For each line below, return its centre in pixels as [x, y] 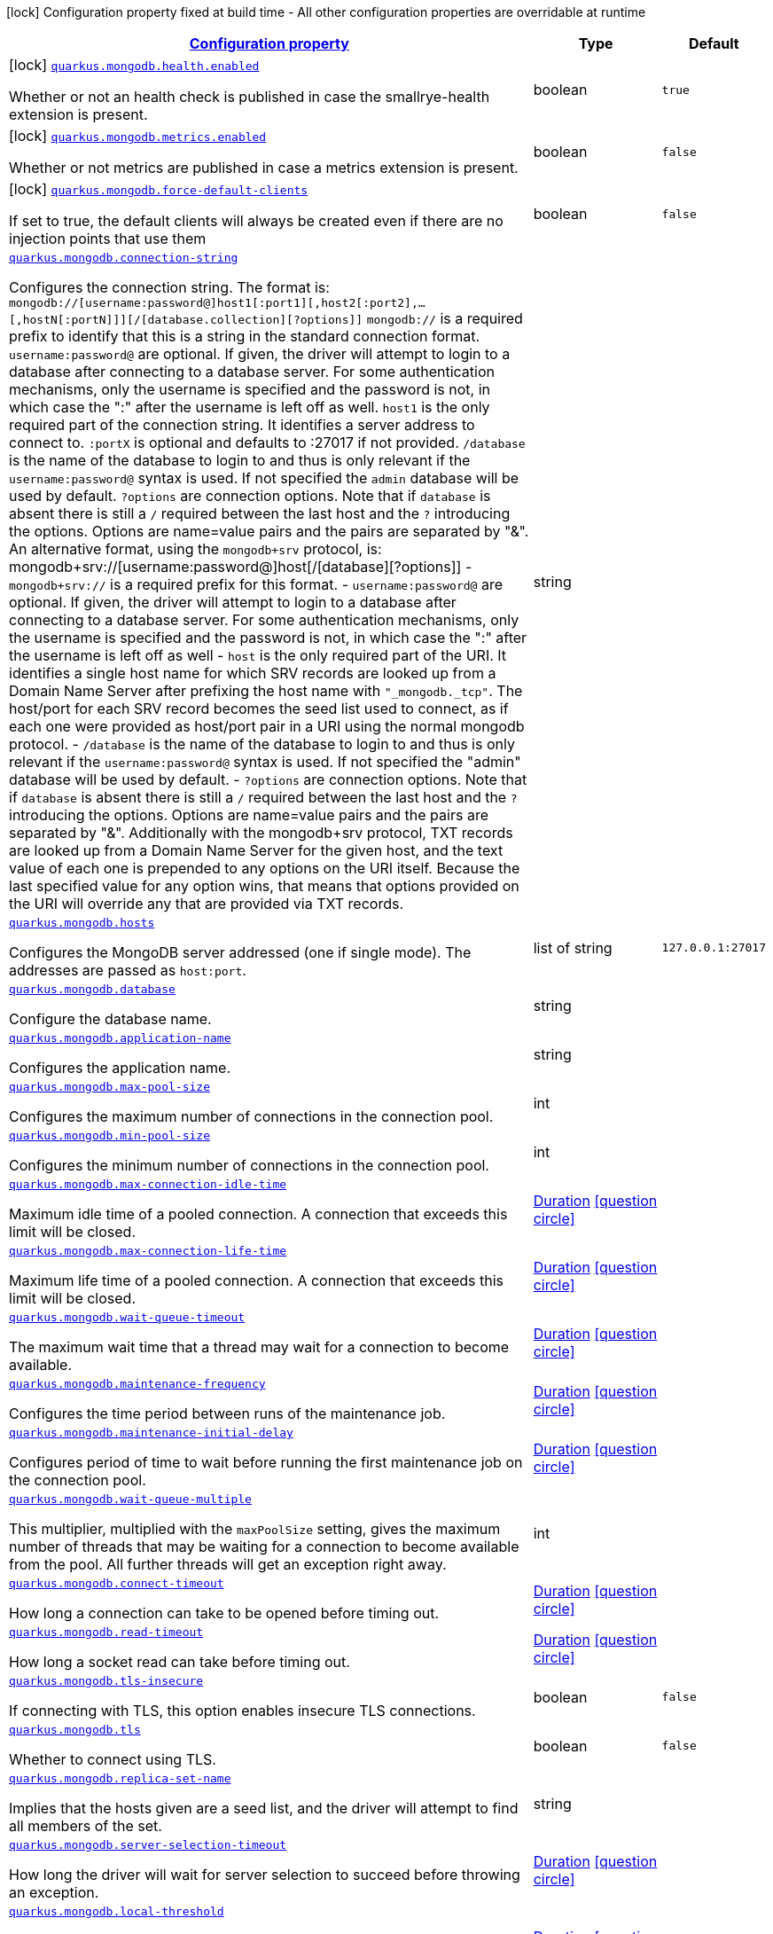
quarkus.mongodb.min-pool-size [109, 1135]
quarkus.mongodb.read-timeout [106, 1632]
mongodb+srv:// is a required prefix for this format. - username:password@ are [256, 584]
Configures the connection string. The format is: [169, 287]
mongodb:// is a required [445, 318]
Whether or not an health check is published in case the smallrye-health [250, 97]
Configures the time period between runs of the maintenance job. [227, 1413]
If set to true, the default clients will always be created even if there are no [256, 221]
